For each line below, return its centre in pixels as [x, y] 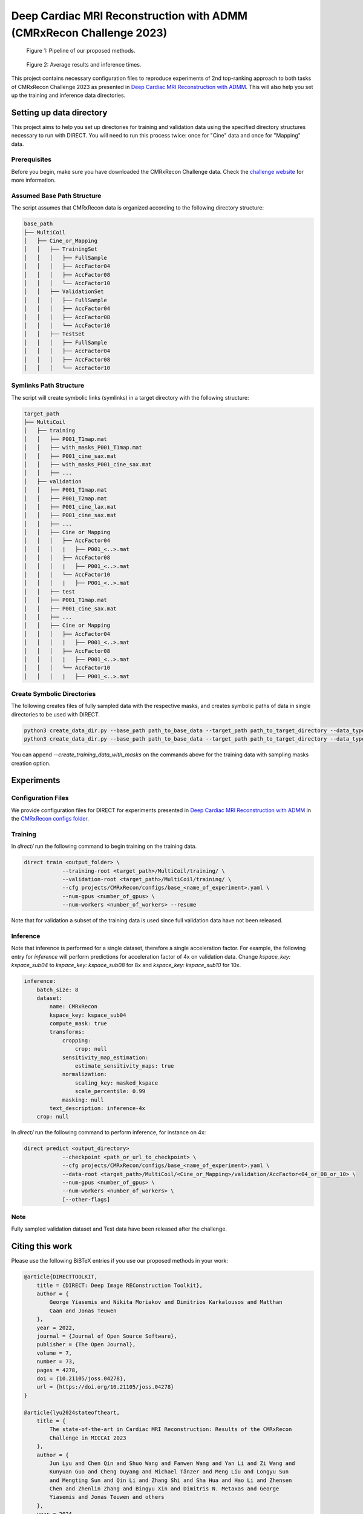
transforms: [67, 1032]
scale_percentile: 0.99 [110, 1091]
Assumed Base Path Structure [56, 196]
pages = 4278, [57, 1370]
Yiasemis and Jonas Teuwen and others [107, 1497]
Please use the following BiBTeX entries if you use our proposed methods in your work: [119, 1261]
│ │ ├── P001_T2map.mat [65, 498]
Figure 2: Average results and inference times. [84, 64]
